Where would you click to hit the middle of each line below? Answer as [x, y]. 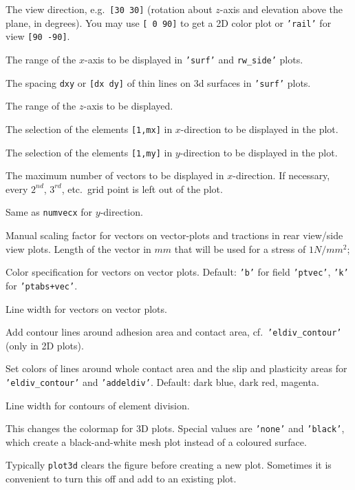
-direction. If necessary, [281, 175]
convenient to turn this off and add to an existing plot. [121, 479]
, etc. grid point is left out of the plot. [142, 188]
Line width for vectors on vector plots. [86, 308]
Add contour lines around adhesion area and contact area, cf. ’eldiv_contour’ [174, 332]
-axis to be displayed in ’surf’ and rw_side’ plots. [194, 59]
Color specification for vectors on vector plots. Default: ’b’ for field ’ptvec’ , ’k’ [177, 272]
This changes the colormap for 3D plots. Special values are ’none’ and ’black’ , [175, 428]
